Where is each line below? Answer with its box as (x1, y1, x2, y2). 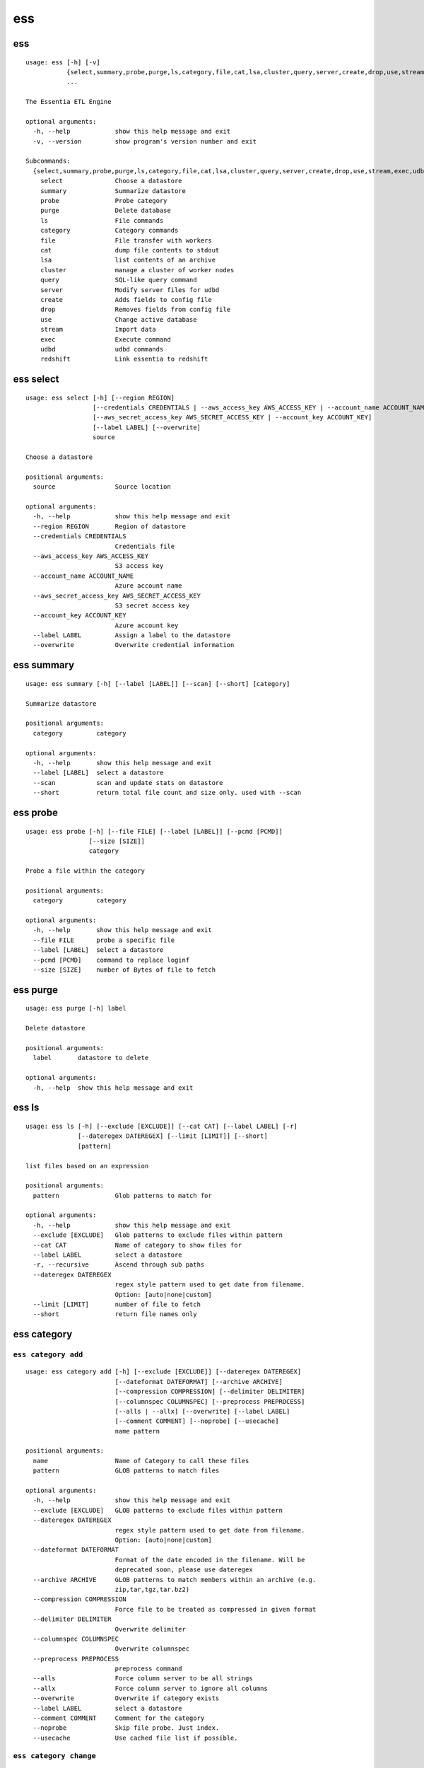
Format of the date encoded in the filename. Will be (114, 1556, 305, 1564)
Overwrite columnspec (114, 1645, 190, 1653)
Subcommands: (25, 157, 71, 165)
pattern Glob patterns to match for (33, 1192, 212, 1199)
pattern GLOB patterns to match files (33, 1467, 220, 1475)
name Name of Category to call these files (33, 1457, 249, 1465)
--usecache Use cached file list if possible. (33, 1733, 238, 1742)
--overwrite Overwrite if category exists (33, 1694, 220, 1702)
